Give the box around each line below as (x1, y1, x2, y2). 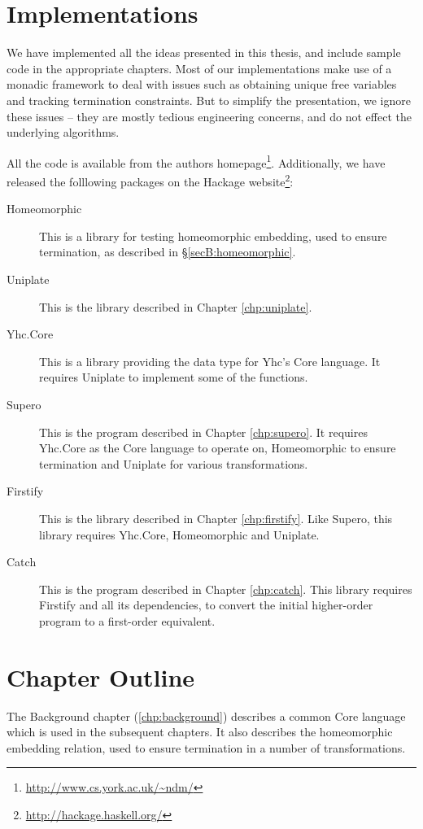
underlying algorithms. (7, 124, 120, 141)
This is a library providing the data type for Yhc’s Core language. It (39, 352, 381, 369)
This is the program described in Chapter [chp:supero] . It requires (39, 423, 368, 440)
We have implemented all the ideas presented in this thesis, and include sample (7, 44, 401, 61)
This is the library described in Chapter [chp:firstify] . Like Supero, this (39, 509, 393, 526)
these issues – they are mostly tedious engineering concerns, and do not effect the (7, 107, 412, 124)
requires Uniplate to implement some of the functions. (39, 369, 308, 386)
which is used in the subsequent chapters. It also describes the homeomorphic (7, 723, 393, 740)
